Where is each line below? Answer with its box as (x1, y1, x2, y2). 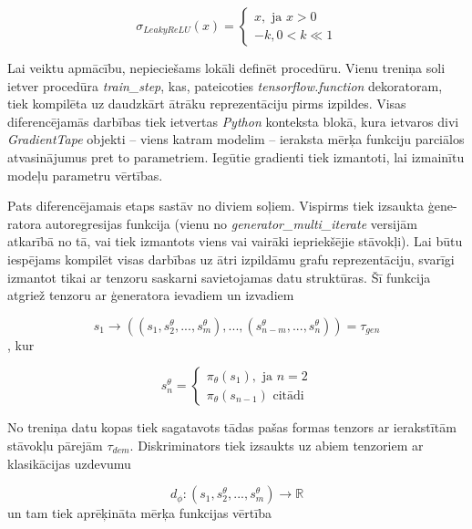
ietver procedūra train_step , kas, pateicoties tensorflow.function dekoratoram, (7, 76, 443, 95)
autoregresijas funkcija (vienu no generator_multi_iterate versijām (46, 213, 417, 233)
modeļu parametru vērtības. (7, 165, 163, 184)
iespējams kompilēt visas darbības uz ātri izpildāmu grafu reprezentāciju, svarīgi (7, 249, 455, 268)
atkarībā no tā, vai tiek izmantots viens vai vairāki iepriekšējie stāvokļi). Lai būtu (7, 232, 463, 251)
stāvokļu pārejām (7, 435, 103, 454)
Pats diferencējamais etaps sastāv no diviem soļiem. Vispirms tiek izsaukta (7, 196, 425, 215)
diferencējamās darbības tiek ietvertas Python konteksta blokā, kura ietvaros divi (7, 111, 459, 130)
